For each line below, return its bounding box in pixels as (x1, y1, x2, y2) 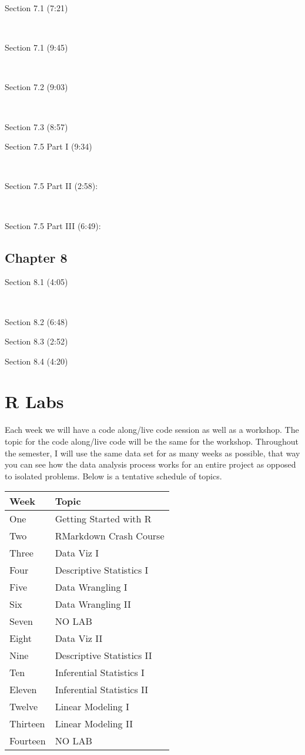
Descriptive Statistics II (55, 648, 152, 663)
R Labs (5, 389, 64, 413)
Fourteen (9, 734, 46, 748)
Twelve (9, 700, 38, 714)
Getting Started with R (55, 512, 152, 526)
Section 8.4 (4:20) (5, 355, 68, 367)
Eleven (9, 683, 37, 697)
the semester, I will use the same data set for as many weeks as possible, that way (5, 446, 300, 459)
